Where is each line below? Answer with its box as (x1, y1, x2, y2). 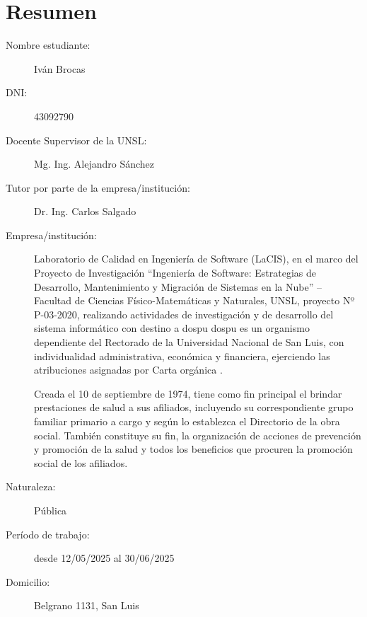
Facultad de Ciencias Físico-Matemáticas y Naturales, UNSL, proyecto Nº (34, 293, 355, 308)
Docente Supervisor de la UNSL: (6, 132, 147, 147)
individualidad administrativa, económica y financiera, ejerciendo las (34, 348, 330, 363)
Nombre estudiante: (6, 38, 91, 52)
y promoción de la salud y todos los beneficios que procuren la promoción (34, 442, 353, 456)
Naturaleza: (6, 479, 56, 494)
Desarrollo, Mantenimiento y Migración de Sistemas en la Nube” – (34, 279, 322, 294)
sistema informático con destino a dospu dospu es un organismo (34, 321, 310, 335)
